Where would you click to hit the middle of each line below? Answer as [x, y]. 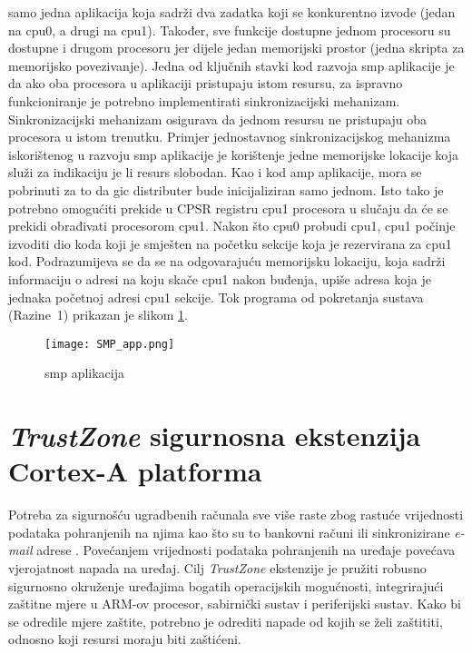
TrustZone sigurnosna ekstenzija [215, 436]
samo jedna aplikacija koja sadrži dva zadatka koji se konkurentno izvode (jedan [232, 12]
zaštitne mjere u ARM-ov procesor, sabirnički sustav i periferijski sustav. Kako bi [235, 604]
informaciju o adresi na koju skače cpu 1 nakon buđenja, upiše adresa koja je [220, 278]
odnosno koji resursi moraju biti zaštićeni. [125, 639]
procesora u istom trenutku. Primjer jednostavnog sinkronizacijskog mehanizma [230, 137]
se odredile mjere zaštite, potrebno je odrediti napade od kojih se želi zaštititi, [226, 621]
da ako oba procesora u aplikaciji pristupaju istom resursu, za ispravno [206, 83]
